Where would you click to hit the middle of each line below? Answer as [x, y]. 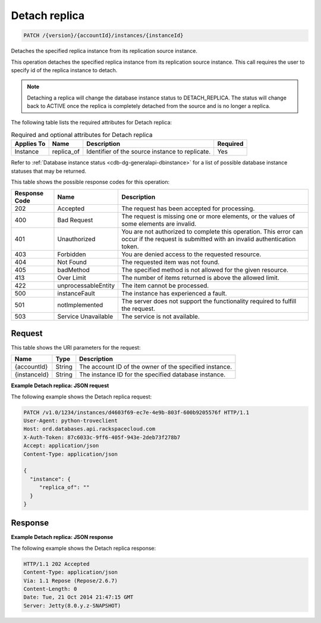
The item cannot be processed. [165, 286]
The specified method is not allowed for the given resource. [205, 270]
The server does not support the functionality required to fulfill [209, 301]
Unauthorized [76, 239]
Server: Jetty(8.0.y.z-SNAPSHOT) [72, 605]
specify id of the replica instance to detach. [64, 70]
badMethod [74, 270]
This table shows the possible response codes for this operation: [90, 182]
